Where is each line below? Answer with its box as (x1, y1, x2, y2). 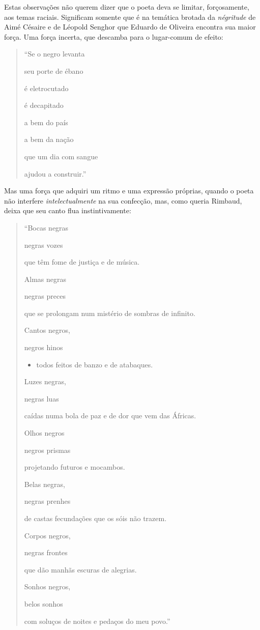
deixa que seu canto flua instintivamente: (4, 205, 131, 216)
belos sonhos (24, 598, 63, 609)
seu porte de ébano (24, 65, 83, 76)
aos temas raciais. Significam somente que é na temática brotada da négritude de (4, 11, 256, 22)
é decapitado (24, 100, 64, 110)
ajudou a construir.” (24, 168, 86, 179)
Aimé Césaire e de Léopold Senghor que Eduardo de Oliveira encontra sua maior (4, 21, 256, 32)
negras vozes (24, 239, 63, 250)
